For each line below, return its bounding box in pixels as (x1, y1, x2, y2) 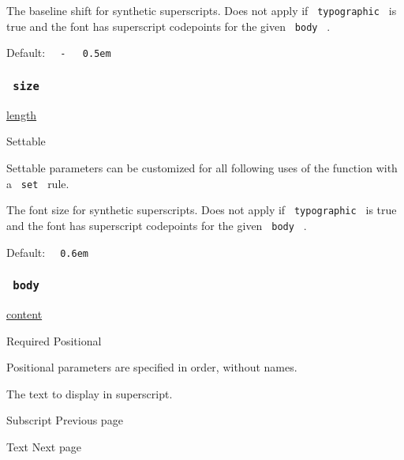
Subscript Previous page (6, 412, 123, 428)
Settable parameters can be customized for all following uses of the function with (6, 159, 398, 175)
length (6, 106, 37, 123)
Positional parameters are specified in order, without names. (6, 359, 297, 375)
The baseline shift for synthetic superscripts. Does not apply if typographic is (6, 2, 397, 18)
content (6, 305, 43, 322)
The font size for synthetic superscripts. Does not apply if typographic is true (6, 202, 397, 218)
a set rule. (6, 175, 69, 191)
